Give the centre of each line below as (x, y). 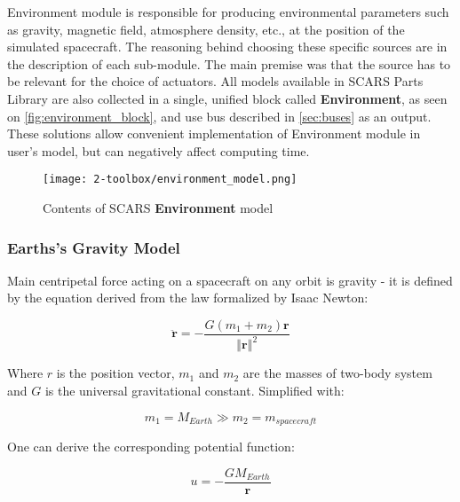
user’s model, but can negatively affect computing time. (159, 150)
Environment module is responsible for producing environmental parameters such (228, 12)
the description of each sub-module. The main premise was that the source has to (229, 63)
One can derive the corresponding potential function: (151, 447)
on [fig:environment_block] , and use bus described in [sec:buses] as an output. (219, 116)
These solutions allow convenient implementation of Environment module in (214, 133)
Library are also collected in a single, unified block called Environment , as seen (227, 98)
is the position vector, (115, 373)
